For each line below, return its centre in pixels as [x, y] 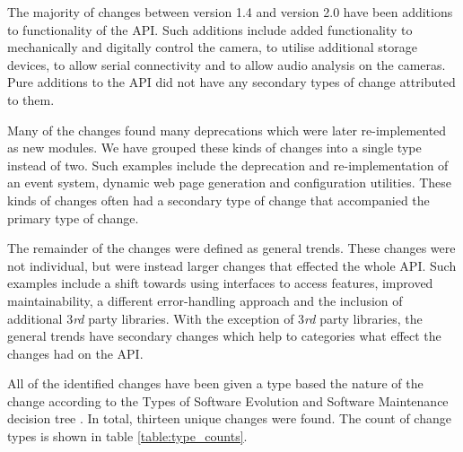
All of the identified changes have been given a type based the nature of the [215, 383]
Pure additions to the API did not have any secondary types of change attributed [231, 82]
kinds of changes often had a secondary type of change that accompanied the [218, 200]
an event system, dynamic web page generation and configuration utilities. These [230, 183]
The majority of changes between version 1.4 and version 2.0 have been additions [230, 12]
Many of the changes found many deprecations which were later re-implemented [227, 130]
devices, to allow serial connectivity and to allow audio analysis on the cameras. [227, 64]
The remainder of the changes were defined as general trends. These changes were [231, 248]
